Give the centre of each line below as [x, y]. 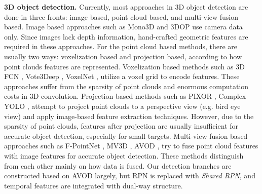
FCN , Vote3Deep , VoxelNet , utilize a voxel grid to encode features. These [122, 76]
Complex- [233, 96]
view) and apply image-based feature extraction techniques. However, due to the [129, 116]
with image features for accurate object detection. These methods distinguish [124, 155]
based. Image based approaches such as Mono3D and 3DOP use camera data [123, 27]
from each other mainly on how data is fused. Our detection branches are [118, 165]
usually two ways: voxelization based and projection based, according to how [123, 56]
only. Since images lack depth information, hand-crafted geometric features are [126, 36]
